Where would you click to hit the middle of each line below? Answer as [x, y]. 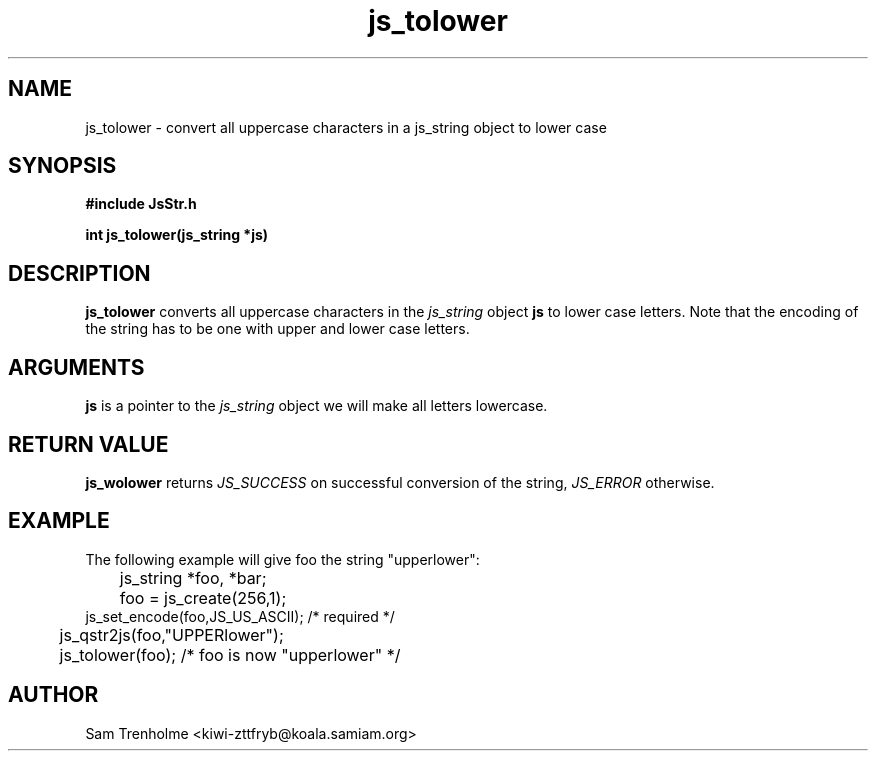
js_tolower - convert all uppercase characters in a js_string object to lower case [346, 127]
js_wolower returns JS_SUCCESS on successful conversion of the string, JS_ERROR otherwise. [400, 482]
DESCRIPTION [79, 273]
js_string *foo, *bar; [193, 577]
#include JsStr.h [141, 204]
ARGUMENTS [76, 367]
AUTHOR [53, 695]
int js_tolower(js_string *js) [177, 235]
